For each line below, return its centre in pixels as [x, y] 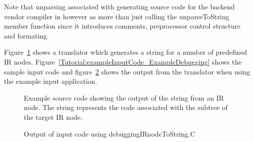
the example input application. [51, 81]
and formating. [26, 35]
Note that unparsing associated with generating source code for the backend [119, 6]
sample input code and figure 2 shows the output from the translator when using [127, 71]
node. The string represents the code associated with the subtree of [126, 107]
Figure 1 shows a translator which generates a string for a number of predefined [126, 52]
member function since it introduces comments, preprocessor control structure [122, 26]
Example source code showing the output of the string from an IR [124, 97]
